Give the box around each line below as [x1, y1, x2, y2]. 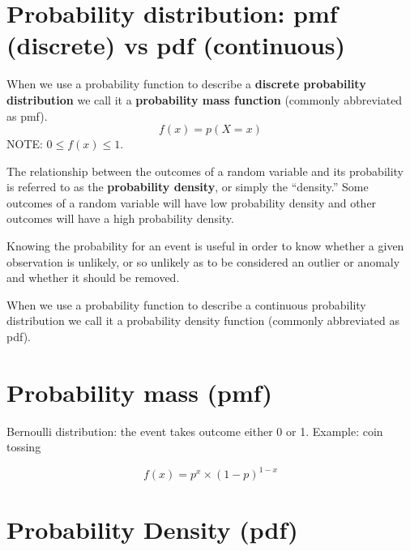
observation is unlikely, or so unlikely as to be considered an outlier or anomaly [6, 253, 400, 270]
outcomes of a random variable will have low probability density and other [6, 194, 377, 211]
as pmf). [6, 107, 48, 124]
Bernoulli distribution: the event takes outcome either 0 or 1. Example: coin [6, 422, 383, 439]
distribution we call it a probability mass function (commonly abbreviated [6, 91, 403, 108]
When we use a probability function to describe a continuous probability [6, 296, 366, 313]
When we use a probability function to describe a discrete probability [6, 75, 366, 92]
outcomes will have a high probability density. [6, 210, 234, 227]
